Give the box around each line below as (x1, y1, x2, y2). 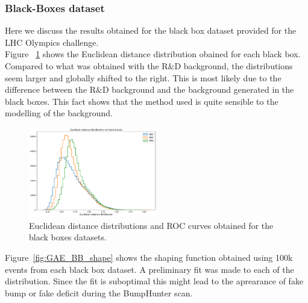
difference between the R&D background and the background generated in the (5, 83, 294, 96)
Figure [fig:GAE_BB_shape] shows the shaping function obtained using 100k (5, 251, 293, 263)
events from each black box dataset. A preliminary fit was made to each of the (5, 263, 294, 275)
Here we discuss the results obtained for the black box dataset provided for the (5, 24, 297, 37)
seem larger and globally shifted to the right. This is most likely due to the (5, 71, 281, 84)
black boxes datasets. (29, 231, 107, 243)
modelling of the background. (5, 107, 113, 119)
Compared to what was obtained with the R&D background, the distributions (5, 60, 293, 72)
